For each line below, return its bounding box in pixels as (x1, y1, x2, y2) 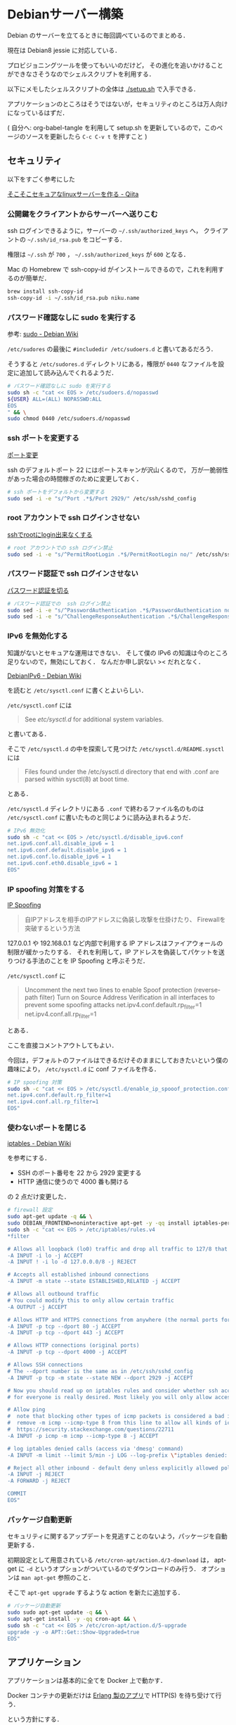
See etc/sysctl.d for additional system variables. (24, 715, 164, 724)
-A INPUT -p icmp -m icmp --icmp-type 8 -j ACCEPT (7, 1432, 159, 1439)
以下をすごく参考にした (7, 175, 75, 183)
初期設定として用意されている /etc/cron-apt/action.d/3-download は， (7, 1556, 213, 1565)
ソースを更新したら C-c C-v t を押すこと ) (25, 132, 147, 141)
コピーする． (88, 235, 126, 244)
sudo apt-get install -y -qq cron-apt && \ (7, 1616, 137, 1623)
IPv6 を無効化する (7, 631, 68, 641)
